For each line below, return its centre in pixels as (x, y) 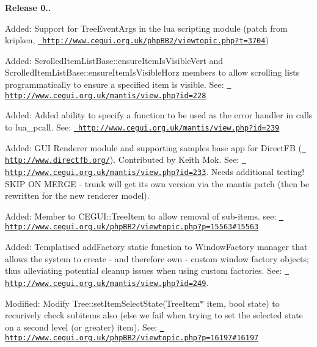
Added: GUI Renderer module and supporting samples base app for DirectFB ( (153, 147)
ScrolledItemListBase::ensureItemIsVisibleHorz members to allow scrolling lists (152, 72)
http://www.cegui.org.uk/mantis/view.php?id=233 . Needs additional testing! (155, 171)
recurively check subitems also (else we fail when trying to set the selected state (154, 315)
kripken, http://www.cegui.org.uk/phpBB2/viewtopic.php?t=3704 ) (137, 40)
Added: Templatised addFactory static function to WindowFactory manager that (156, 247)
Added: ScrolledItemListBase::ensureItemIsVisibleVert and (114, 60)
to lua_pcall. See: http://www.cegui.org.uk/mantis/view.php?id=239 (142, 127)
